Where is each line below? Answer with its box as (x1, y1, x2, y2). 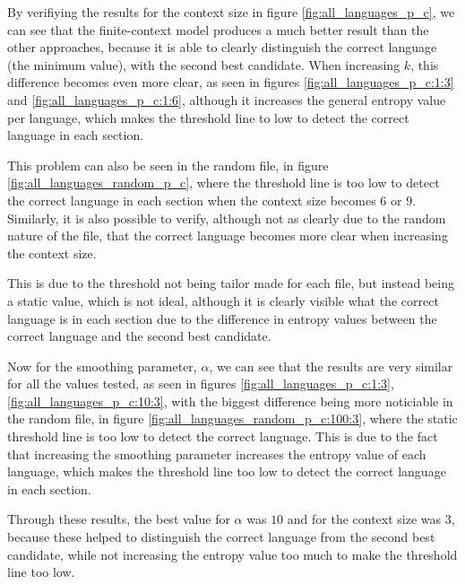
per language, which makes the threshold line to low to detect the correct (7, 108, 409, 126)
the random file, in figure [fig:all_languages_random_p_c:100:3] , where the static (7, 409, 458, 428)
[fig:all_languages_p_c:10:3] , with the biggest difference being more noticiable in (7, 391, 453, 410)
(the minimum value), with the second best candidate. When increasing (7, 55, 400, 74)
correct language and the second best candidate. (7, 327, 271, 345)
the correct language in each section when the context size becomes (7, 190, 376, 209)
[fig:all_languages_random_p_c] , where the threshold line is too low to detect (7, 173, 440, 192)
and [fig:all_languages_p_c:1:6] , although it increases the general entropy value (7, 90, 446, 109)
